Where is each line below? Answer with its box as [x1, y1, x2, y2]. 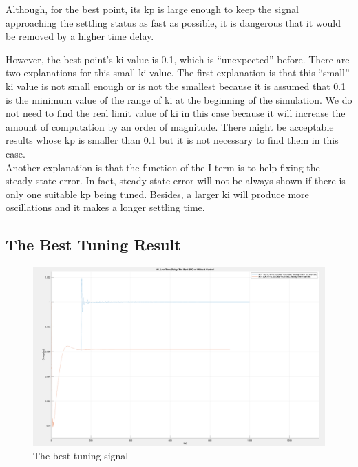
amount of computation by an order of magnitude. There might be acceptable [6, 119, 334, 133]
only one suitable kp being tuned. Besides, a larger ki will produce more [6, 186, 309, 201]
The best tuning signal [33, 448, 129, 462]
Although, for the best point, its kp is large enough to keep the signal [6, 2, 299, 16]
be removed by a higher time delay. [6, 29, 154, 43]
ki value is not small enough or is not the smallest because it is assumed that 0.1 [6, 78, 346, 93]
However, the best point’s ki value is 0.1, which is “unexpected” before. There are [6, 52, 350, 66]
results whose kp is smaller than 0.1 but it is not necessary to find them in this [6, 133, 339, 147]
